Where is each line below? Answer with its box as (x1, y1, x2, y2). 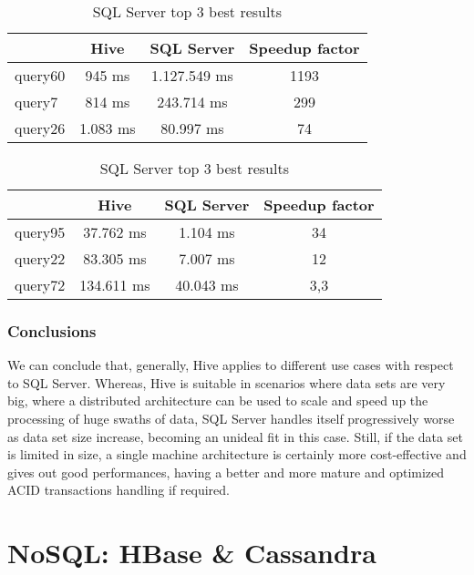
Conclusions (7, 319, 97, 342)
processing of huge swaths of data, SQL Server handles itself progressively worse (7, 409, 455, 427)
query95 (15, 221, 66, 242)
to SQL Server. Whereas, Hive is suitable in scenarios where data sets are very (7, 373, 446, 392)
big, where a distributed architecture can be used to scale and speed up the (7, 391, 428, 410)
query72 (15, 274, 66, 295)
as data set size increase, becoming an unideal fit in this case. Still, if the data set (7, 426, 463, 446)
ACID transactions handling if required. (7, 480, 230, 499)
